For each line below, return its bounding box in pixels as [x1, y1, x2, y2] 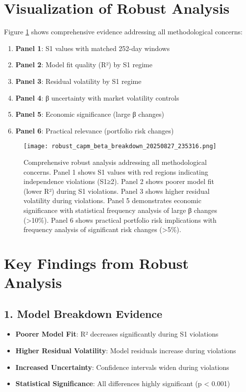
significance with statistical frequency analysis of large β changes [24, 205, 217, 215]
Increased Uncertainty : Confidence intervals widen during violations [15, 362, 229, 372]
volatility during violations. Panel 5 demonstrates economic [24, 195, 201, 206]
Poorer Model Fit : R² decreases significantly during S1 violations [15, 329, 219, 339]
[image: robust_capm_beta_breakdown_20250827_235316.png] [24, 143, 217, 150]
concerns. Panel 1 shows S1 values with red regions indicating [24, 166, 208, 177]
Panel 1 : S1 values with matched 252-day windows [15, 43, 170, 53]
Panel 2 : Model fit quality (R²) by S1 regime [15, 59, 152, 70]
